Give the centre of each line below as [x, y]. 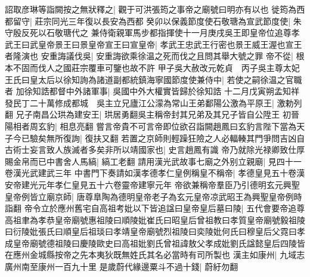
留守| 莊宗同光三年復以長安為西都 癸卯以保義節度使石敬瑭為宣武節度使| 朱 [157, 21]
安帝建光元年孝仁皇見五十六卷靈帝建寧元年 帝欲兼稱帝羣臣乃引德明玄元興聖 [152, 184]
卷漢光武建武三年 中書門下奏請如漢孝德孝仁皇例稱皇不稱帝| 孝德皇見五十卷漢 [155, 173]
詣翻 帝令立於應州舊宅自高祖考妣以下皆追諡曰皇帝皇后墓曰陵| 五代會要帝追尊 [155, 208]
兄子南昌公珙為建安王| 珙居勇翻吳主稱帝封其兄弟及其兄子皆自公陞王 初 [153, 114]
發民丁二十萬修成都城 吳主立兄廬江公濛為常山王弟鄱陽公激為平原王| [139, 102]
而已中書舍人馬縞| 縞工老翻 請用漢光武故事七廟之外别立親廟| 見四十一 [165, 161]
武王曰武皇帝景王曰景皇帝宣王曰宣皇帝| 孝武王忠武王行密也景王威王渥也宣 [149, 44]
